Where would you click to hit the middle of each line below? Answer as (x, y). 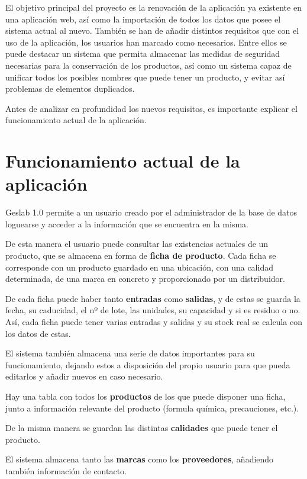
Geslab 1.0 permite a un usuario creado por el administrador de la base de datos (151, 212)
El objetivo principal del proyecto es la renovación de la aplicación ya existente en (153, 7)
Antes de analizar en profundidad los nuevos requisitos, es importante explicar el (151, 108)
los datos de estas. (38, 333)
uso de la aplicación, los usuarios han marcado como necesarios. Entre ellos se (146, 42)
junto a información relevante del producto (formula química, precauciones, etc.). (152, 408)
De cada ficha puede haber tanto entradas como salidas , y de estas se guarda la (153, 298)
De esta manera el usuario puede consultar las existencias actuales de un (137, 244)
